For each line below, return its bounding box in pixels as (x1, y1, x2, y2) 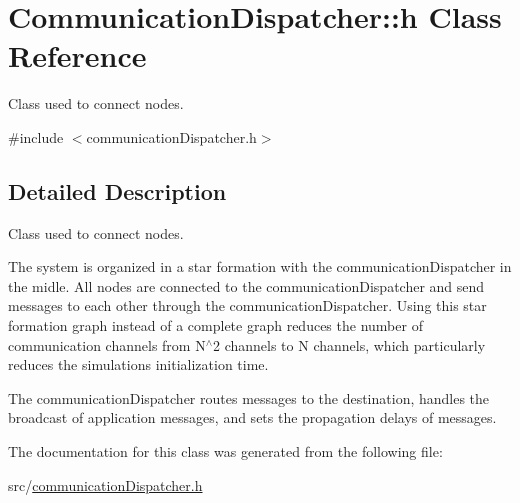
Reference (8, 35, 147, 76)
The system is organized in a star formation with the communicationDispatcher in (8, 256, 512, 277)
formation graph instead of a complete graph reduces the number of (8, 315, 423, 336)
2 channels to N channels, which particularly (213, 334, 486, 355)
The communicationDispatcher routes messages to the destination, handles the (8, 387, 490, 408)
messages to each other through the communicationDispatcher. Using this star (8, 295, 487, 316)
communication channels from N (8, 334, 206, 355)
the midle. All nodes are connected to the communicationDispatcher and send (8, 275, 485, 296)
